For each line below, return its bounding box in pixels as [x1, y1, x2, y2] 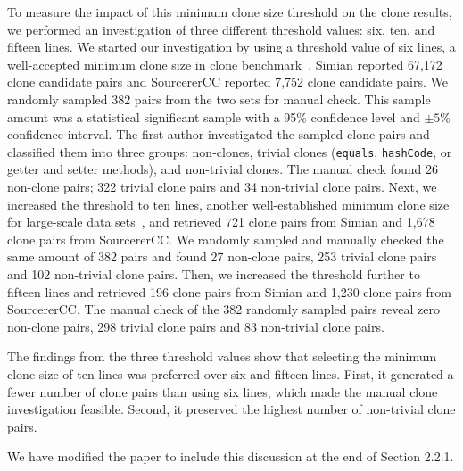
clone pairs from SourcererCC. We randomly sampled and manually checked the [7, 229, 444, 248]
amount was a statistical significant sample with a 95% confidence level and [7, 107, 420, 126]
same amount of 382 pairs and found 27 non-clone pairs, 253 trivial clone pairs [7, 247, 437, 266]
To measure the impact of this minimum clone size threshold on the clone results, [7, 3, 452, 21]
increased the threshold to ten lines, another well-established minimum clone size [7, 194, 450, 213]
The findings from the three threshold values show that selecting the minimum [7, 347, 437, 366]
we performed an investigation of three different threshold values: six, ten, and [7, 20, 435, 38]
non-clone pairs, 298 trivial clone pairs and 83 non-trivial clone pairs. [7, 317, 384, 335]
